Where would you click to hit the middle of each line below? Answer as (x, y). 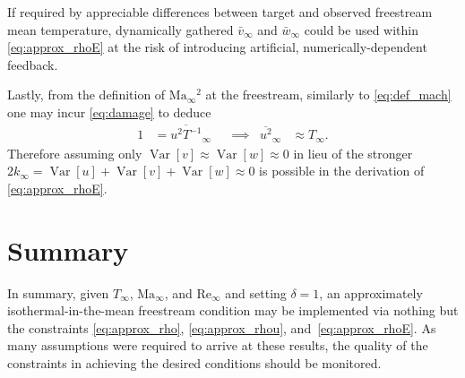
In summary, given (58, 292)
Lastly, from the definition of (86, 94)
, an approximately (371, 292)
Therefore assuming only (75, 153)
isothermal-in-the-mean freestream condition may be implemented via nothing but (233, 310)
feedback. (33, 64)
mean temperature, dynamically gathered (121, 29)
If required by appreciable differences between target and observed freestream (220, 12)
